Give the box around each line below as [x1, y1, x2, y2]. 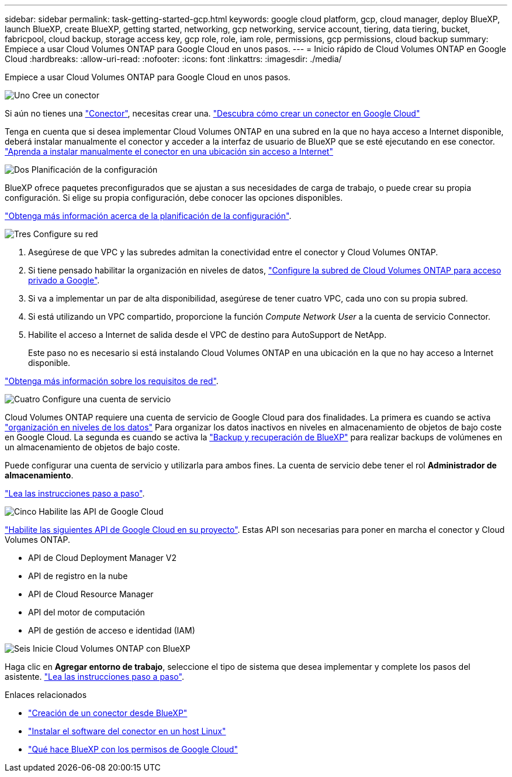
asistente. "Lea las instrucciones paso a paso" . [5, 672, 184, 682]
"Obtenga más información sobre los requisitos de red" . [5, 376, 219, 386]
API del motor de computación [28, 607, 145, 617]
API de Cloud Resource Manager [28, 589, 154, 599]
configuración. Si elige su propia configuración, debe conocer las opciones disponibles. [5, 193, 343, 203]
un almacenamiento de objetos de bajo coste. [5, 442, 180, 452]
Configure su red [33, 229, 98, 239]
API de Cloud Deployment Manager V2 [28, 553, 177, 563]
